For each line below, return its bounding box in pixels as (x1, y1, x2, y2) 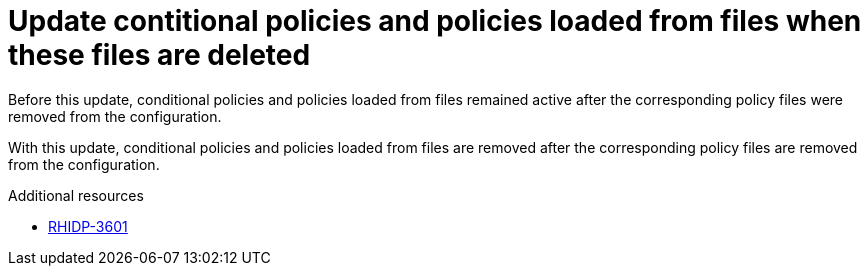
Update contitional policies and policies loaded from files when (8, 4, 862, 38)
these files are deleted (8, 38, 311, 72)
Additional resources (8, 186, 144, 204)
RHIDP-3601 (48, 217, 128, 235)
